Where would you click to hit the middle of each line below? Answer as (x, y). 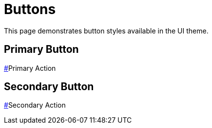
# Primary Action (30, 68)
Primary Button (41, 49)
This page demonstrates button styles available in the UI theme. (106, 31)
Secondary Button (49, 87)
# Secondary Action (35, 105)
